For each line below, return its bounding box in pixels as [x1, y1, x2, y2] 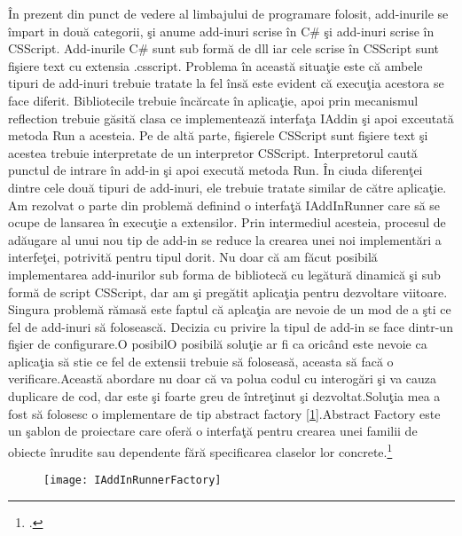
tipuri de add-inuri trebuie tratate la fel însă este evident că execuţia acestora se [8, 74, 444, 92]
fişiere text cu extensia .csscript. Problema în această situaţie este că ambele [8, 56, 423, 75]
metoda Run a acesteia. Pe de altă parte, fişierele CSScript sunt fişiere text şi [8, 126, 428, 145]
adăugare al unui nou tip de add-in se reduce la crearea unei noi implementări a [8, 230, 442, 248]
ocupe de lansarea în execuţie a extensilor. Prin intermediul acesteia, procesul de [8, 213, 446, 232]
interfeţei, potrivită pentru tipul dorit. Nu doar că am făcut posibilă [8, 248, 378, 266]
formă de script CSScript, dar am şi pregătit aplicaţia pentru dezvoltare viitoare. [8, 282, 448, 301]
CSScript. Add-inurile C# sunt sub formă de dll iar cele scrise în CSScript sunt [8, 39, 439, 58]
